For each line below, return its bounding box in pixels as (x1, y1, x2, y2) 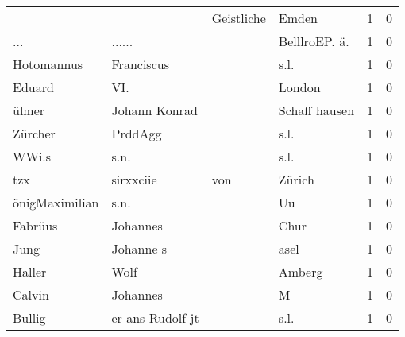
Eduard (13, 78, 54, 96)
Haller (13, 262, 47, 281)
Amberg (278, 262, 323, 281)
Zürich (278, 170, 314, 188)
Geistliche (211, 9, 266, 27)
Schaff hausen (278, 101, 355, 119)
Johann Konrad (111, 101, 198, 119)
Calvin (13, 285, 49, 304)
